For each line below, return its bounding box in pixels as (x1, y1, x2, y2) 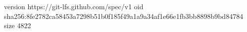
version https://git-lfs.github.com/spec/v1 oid (4, 1, 144, 11)
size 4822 (4, 20, 31, 31)
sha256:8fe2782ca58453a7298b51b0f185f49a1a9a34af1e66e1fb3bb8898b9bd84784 (4, 11, 244, 21)
